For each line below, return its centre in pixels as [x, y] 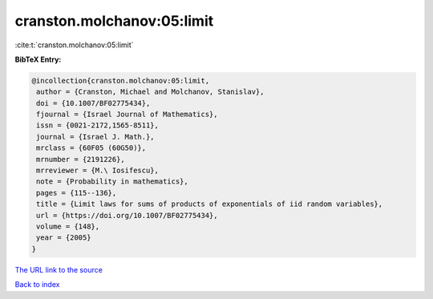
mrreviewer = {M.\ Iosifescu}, [98, 171]
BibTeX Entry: [38, 59]
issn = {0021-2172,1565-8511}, [98, 125]
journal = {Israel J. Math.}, [96, 137]
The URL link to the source [59, 269]
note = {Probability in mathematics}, [112, 182]
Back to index [37, 285]
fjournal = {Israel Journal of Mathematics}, [127, 115]
